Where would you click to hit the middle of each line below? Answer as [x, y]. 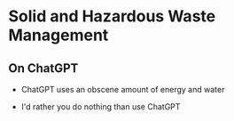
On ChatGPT [43, 68]
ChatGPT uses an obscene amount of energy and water [123, 89]
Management [58, 35]
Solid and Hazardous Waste [112, 16]
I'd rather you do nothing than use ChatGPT [101, 107]
